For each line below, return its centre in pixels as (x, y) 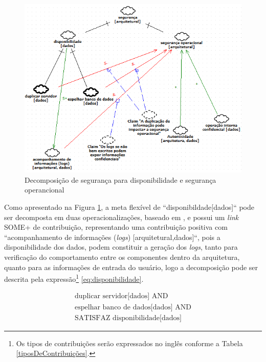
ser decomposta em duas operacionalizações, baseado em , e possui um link (121, 217)
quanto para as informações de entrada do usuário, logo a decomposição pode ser (131, 267)
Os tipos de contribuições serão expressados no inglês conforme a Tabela (129, 343)
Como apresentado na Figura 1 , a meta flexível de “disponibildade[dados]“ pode (129, 207)
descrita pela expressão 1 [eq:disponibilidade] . (74, 278)
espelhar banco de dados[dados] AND (133, 307)
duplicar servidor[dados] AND (121, 296)
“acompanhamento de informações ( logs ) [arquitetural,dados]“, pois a (112, 237)
